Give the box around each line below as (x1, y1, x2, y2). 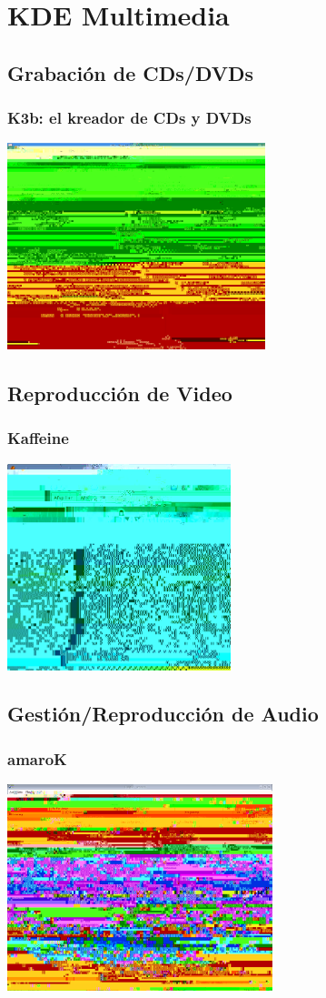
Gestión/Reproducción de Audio (7, 700, 319, 728)
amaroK (7, 747, 67, 770)
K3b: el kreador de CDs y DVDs (7, 106, 252, 129)
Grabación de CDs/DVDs (7, 58, 254, 86)
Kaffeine (7, 427, 69, 449)
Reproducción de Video (7, 379, 232, 408)
